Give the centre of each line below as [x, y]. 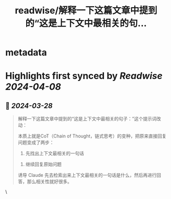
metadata [26, 53]
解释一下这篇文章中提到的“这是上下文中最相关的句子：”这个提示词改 [89, 119]
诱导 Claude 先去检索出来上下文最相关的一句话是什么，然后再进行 [87, 175]
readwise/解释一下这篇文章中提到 [86, 11]
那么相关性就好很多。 [49, 182]
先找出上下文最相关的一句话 [55, 153]
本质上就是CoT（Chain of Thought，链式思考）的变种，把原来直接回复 [92, 136]
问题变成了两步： [36, 143]
